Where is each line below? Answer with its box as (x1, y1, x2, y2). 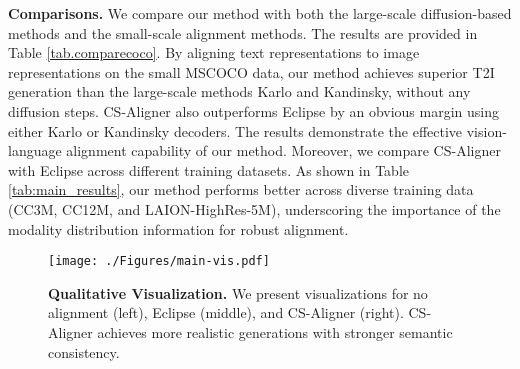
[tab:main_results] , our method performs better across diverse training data (8, 179, 474, 200)
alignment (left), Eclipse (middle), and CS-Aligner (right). (48, 302, 404, 323)
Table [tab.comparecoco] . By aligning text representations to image (8, 42, 420, 63)
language (8, 140, 62, 161)
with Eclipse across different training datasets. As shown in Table (8, 159, 410, 180)
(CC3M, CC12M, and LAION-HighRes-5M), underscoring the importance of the (8, 198, 501, 219)
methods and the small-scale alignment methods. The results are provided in (8, 22, 478, 43)
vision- (466, 120, 507, 141)
